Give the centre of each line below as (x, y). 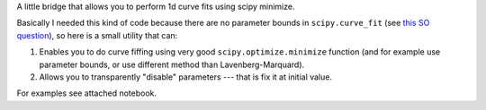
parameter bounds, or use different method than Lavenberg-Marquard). (172, 64)
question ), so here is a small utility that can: (97, 35)
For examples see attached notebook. (87, 93)
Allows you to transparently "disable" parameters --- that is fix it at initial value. (186, 77)
